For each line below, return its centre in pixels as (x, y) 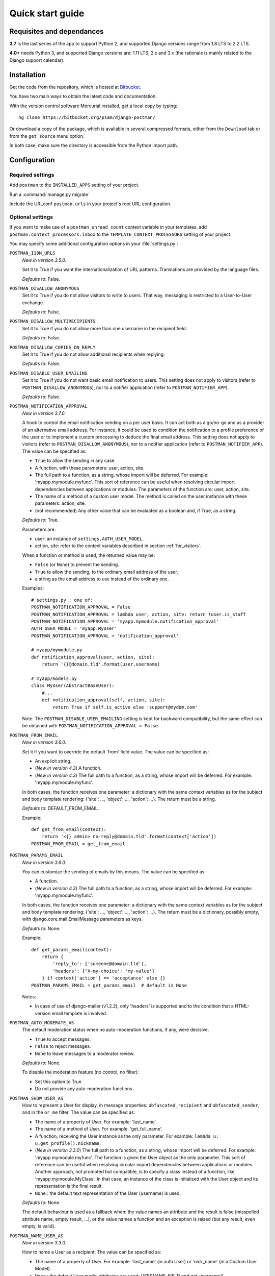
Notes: (29, 997)
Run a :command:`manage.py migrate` (50, 194)
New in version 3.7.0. (44, 413)
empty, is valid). (39, 1226)
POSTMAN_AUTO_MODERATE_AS (42, 1023)
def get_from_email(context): (69, 830)
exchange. (33, 302)
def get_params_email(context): (72, 950)
